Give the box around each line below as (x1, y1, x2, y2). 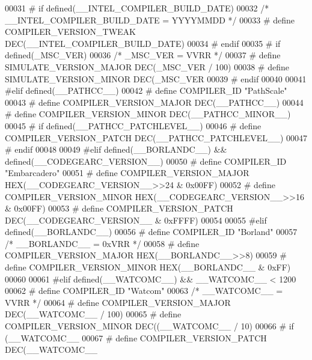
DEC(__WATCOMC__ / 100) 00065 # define (5, 308, 182, 320)
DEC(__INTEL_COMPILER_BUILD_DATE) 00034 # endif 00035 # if (5, 37, 281, 49)
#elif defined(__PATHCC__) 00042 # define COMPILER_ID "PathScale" (5, 84, 287, 97)
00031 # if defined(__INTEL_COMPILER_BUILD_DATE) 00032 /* (5, 2, 269, 14)
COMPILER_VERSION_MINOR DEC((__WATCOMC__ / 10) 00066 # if (5, 320, 294, 332)
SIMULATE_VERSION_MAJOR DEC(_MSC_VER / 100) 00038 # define (5, 60, 289, 73)
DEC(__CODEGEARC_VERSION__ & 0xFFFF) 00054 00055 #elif (5, 213, 267, 226)
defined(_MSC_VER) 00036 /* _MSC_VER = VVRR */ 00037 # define (5, 49, 281, 61)
